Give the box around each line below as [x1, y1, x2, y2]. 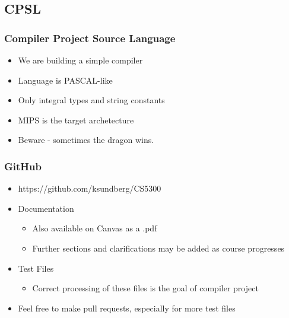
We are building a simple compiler [18, 54, 143, 66]
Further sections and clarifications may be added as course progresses [32, 241, 285, 254]
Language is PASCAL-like [18, 74, 113, 86]
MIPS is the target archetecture [18, 113, 134, 126]
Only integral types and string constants [18, 94, 165, 106]
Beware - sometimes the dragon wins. [18, 133, 154, 146]
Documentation [18, 202, 74, 214]
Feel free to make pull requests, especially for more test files [18, 301, 236, 314]
